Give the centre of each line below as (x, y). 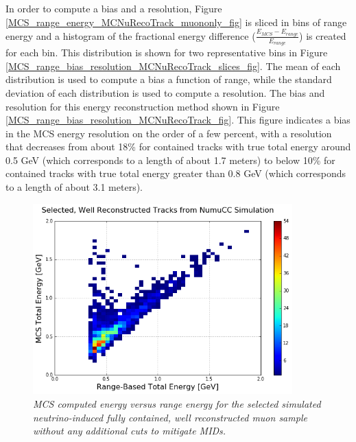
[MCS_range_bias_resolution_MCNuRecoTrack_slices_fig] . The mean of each (173, 66)
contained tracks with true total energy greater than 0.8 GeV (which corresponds (176, 173)
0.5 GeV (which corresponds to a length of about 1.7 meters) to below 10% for (170, 160)
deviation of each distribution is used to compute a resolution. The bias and (165, 92)
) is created (323, 35)
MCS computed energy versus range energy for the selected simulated (177, 404)
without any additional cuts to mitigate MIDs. (130, 431)
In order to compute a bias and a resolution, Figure (114, 8)
